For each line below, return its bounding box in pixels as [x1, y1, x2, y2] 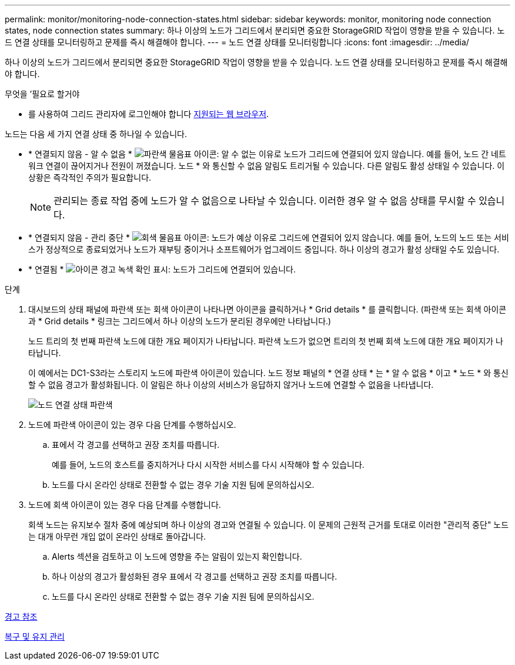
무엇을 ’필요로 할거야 [5, 89, 80, 99]
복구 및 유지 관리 [5, 631, 65, 641]
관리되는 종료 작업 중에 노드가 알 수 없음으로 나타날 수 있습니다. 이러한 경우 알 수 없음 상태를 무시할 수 [53, 195, 476, 207]
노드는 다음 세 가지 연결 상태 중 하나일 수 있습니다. [5, 129, 187, 139]
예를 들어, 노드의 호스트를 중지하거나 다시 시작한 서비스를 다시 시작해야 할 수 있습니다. [52, 460, 364, 470]
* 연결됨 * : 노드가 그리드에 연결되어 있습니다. [28, 264, 296, 274]
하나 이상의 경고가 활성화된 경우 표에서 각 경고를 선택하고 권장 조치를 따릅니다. [52, 571, 337, 581]
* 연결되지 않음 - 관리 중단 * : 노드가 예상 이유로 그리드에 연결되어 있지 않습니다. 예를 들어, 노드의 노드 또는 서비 [28, 232, 509, 242]
